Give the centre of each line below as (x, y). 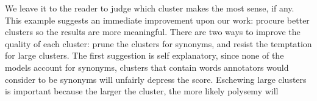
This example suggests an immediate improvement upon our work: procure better (157, 20)
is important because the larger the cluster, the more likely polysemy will (142, 91)
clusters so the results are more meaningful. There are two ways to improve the (153, 32)
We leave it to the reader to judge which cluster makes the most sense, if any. (150, 8)
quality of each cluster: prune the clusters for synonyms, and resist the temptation (158, 43)
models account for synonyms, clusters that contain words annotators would (147, 67)
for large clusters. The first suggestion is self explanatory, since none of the (144, 55)
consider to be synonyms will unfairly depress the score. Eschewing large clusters (156, 79)
